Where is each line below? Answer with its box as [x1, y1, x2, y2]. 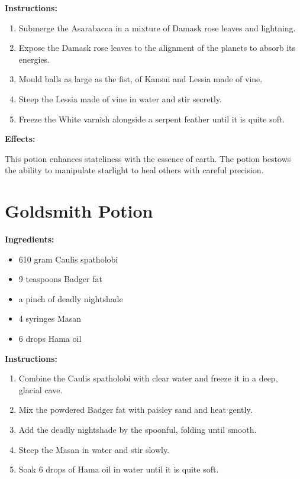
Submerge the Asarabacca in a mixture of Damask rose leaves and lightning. [18, 21, 296, 34]
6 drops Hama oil [18, 332, 82, 345]
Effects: [5, 132, 36, 145]
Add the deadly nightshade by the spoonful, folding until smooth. [18, 423, 257, 435]
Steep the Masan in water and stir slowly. [18, 443, 170, 455]
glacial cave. [18, 383, 63, 396]
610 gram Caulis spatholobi [18, 253, 118, 265]
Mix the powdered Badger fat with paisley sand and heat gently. [18, 403, 253, 416]
